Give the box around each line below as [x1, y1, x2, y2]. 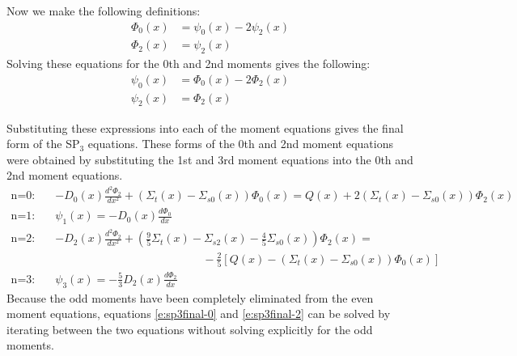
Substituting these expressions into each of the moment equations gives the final [6, 119, 404, 136]
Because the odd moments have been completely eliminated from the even [6, 289, 374, 306]
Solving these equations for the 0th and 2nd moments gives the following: [6, 55, 371, 72]
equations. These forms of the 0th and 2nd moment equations [87, 135, 393, 152]
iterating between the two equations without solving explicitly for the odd [6, 320, 373, 337]
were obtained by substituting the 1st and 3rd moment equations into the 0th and [6, 150, 413, 167]
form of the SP [6, 135, 80, 152]
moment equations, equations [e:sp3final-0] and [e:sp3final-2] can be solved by [6, 305, 391, 322]
